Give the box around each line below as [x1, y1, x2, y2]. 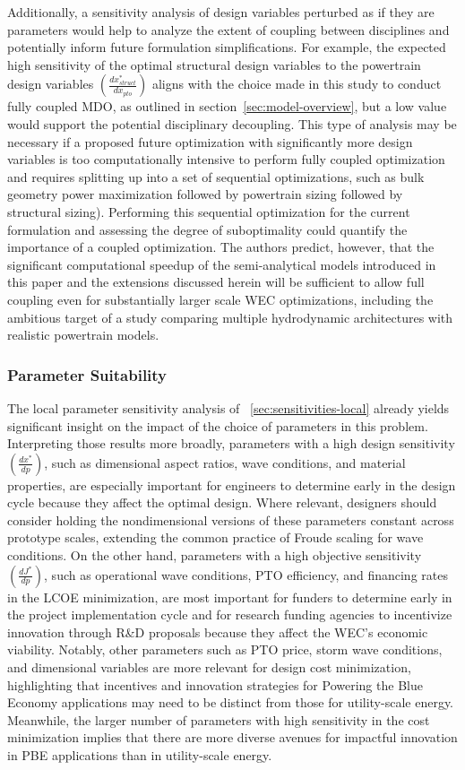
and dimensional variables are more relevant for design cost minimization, [7, 658, 411, 677]
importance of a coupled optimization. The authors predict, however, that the [7, 238, 435, 256]
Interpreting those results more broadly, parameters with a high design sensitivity [7, 434, 455, 453]
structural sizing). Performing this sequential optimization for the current [7, 202, 410, 221]
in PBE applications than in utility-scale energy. [7, 746, 272, 764]
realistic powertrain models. [7, 325, 159, 344]
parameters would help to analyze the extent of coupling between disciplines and [7, 20, 450, 39]
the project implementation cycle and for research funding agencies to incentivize [7, 605, 452, 624]
